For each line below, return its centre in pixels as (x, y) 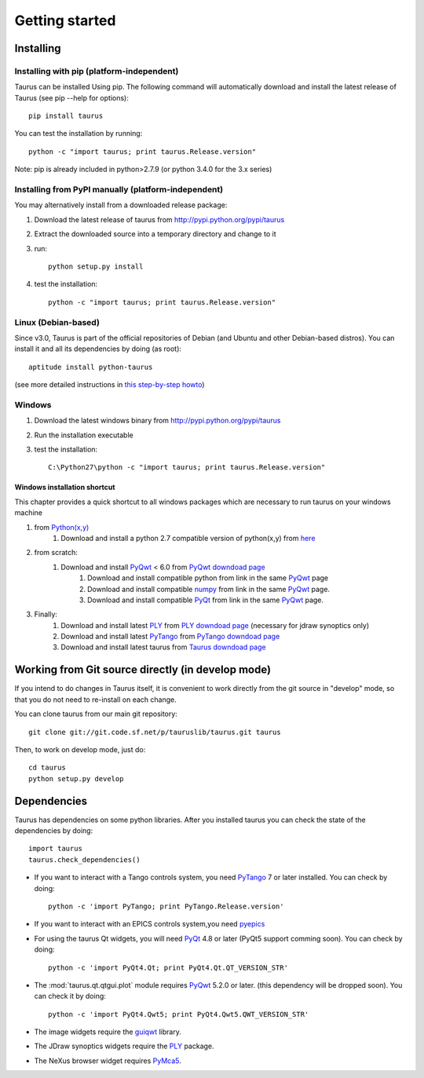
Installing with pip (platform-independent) (97, 71)
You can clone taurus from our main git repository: (96, 714)
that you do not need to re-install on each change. (95, 700)
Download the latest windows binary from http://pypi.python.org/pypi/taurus (158, 421)
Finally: (46, 614)
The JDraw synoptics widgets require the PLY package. (124, 1046)
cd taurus (47, 768)
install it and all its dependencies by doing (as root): (98, 349)
